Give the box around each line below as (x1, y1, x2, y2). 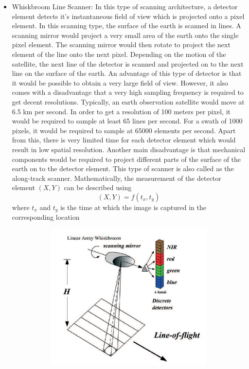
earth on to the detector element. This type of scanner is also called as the (12, 163, 234, 174)
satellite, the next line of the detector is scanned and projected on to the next (12, 58, 244, 69)
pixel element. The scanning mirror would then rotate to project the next (12, 39, 231, 50)
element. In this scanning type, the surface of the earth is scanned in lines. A (12, 20, 241, 31)
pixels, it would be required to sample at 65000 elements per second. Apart (12, 125, 236, 135)
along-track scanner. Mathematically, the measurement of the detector (12, 173, 221, 183)
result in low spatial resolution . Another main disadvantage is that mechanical (12, 144, 246, 154)
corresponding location (12, 212, 80, 222)
